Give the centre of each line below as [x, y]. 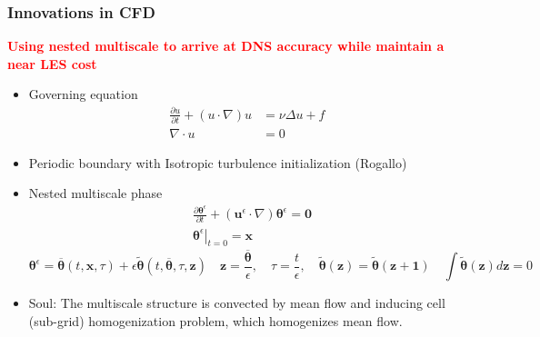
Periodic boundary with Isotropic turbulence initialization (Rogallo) [218, 162]
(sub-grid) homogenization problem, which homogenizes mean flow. [215, 320]
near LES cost [52, 63]
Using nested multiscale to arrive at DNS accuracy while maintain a [226, 46]
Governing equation [83, 94]
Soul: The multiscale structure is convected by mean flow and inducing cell [237, 303]
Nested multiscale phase [95, 193]
